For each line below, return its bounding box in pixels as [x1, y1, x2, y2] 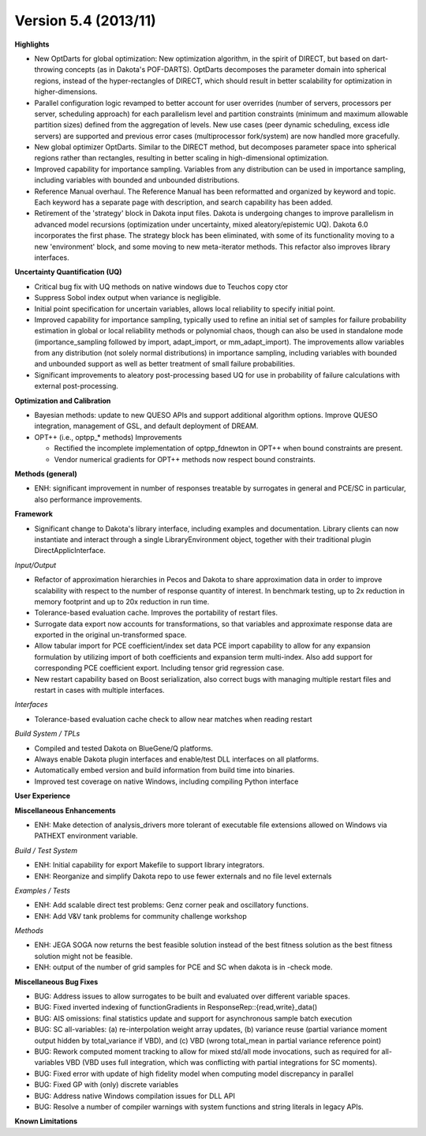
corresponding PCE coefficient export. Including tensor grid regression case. [34, 664, 285, 673]
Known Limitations [14, 1116, 78, 1126]
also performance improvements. [34, 495, 143, 504]
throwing [34, 65, 63, 74]
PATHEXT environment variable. [34, 831, 138, 841]
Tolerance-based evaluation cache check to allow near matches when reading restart [34, 714, 312, 724]
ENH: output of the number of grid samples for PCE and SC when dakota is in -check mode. [34, 962, 333, 972]
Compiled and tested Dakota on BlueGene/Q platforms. [34, 743, 213, 753]
